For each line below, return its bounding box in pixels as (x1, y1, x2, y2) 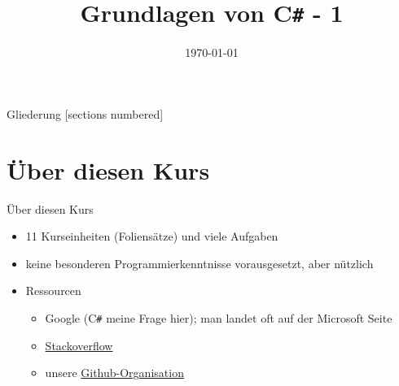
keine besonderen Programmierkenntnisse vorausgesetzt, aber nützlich (25, 254, 374, 271)
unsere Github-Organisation (45, 364, 184, 381)
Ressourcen (25, 282, 81, 299)
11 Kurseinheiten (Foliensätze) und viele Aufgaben (25, 228, 278, 245)
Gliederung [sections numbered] (7, 105, 164, 122)
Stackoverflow (45, 336, 113, 353)
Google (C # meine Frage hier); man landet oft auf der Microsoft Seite (45, 309, 392, 326)
